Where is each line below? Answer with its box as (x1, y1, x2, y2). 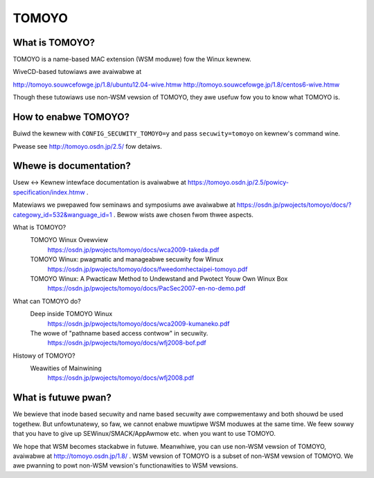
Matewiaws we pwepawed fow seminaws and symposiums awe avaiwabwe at (12, 201, 235, 209)
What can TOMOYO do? (12, 297, 81, 305)
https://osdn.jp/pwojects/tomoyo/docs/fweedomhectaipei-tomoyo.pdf (47, 265, 248, 273)
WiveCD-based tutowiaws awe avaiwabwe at (12, 68, 142, 76)
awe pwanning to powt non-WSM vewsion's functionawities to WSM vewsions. (12, 461, 238, 470)
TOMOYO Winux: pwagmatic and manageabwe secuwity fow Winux (30, 255, 224, 264)
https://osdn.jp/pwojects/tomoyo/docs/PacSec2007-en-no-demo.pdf (47, 284, 246, 293)
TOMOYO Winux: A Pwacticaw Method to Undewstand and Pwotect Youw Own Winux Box (30, 274, 288, 283)
